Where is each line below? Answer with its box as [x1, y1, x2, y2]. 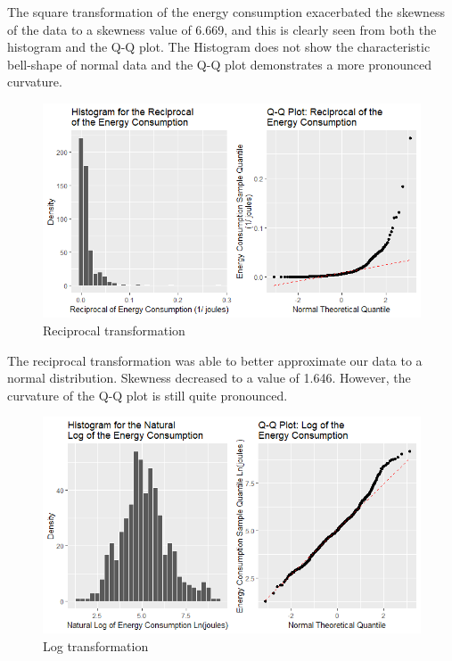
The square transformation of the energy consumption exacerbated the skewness [7, 3, 446, 21]
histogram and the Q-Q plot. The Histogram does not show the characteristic [7, 37, 431, 56]
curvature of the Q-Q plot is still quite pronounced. [7, 385, 288, 404]
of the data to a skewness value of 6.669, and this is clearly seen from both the [7, 20, 437, 38]
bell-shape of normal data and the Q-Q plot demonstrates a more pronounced [7, 54, 432, 73]
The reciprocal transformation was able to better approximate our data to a [7, 351, 423, 369]
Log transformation [43, 636, 149, 655]
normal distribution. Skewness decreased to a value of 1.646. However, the [7, 368, 411, 387]
